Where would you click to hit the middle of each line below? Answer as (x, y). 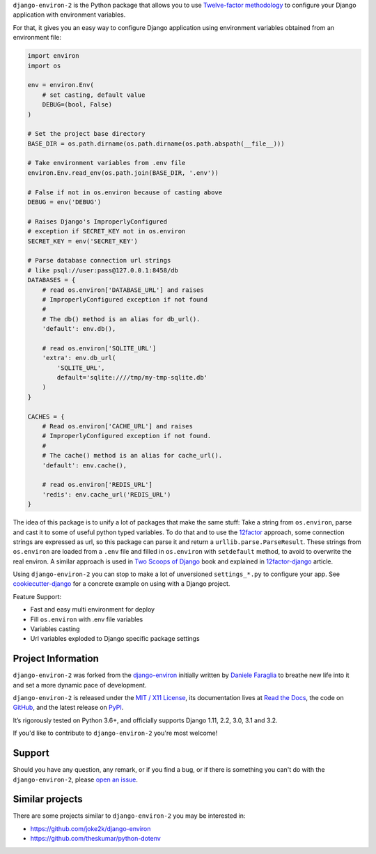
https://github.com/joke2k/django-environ (91, 828)
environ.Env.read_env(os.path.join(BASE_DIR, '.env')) (123, 173)
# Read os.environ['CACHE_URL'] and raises (117, 426)
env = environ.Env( (61, 85)
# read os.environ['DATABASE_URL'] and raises (123, 290)
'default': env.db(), (79, 329)
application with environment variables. (69, 15)
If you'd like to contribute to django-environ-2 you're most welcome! (115, 733)
